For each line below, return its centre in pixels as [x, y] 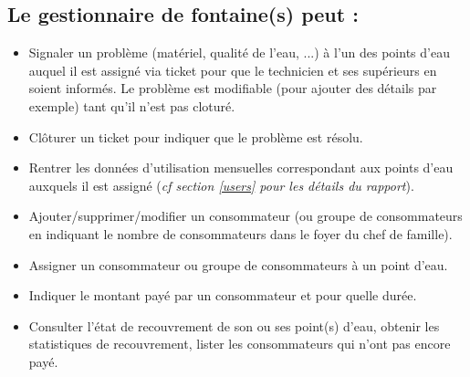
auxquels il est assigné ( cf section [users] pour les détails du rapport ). [221, 185]
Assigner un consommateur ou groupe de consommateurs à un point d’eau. [238, 264]
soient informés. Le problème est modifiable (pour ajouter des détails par [233, 88]
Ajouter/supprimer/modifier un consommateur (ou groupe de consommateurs [245, 216]
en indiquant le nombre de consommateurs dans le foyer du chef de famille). [240, 233]
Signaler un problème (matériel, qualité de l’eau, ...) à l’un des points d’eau [239, 52]
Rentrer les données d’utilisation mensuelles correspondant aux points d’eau [241, 168]
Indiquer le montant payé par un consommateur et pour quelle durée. [223, 295]
